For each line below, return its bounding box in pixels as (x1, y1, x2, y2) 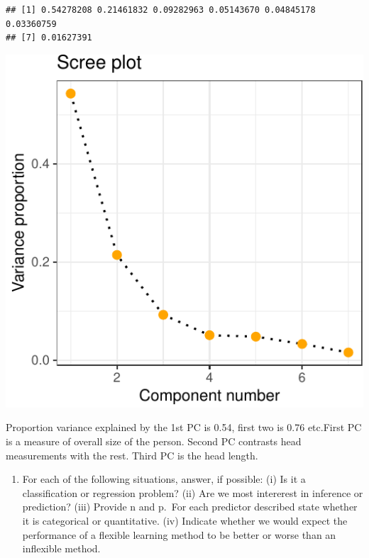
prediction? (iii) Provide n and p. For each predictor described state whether (22, 499, 358, 514)
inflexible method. (22, 541, 101, 556)
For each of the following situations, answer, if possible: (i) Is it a (22, 471, 306, 486)
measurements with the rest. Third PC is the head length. (6, 447, 258, 462)
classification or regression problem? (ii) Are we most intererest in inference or (22, 485, 363, 500)
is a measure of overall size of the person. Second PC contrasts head (6, 434, 302, 449)
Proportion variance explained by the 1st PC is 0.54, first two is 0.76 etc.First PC (6, 420, 362, 435)
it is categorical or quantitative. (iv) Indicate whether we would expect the (22, 513, 348, 528)
